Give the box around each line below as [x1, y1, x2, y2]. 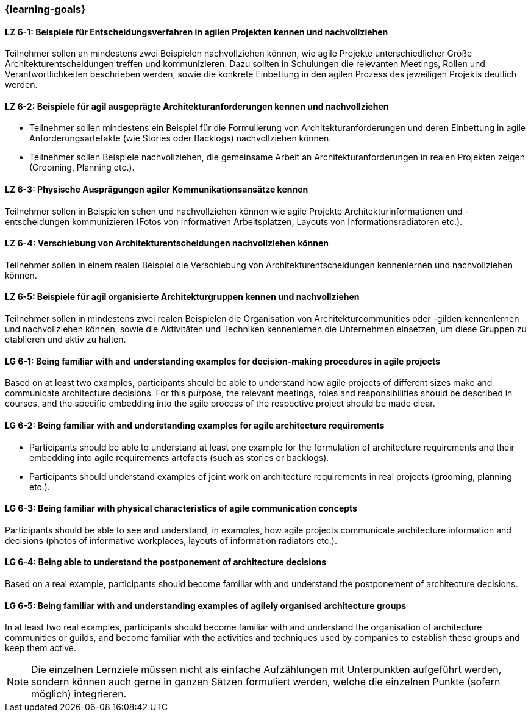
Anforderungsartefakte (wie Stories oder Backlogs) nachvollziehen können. [29, 133, 332, 144]
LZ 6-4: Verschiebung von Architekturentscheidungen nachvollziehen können [5, 238, 329, 249]
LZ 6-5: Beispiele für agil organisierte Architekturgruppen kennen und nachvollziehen [5, 291, 360, 302]
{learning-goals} [5, 3, 86, 15]
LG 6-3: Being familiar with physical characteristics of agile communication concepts [5, 503, 357, 514]
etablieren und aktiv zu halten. [5, 334, 126, 345]
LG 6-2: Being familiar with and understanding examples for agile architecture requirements [5, 419, 385, 430]
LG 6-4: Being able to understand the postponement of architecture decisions [5, 557, 327, 568]
